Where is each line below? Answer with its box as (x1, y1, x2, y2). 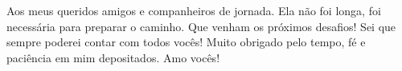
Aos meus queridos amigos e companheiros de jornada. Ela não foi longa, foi (6, 2, 381, 18)
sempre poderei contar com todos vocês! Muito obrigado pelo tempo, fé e (6, 34, 366, 50)
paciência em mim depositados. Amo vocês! (6, 49, 220, 65)
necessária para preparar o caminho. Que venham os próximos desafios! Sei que (6, 18, 396, 34)
